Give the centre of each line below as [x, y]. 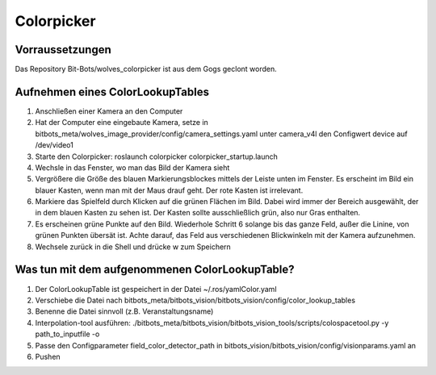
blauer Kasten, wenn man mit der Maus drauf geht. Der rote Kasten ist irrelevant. [169, 190]
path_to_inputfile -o [67, 334]
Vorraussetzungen [63, 50]
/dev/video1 [55, 145]
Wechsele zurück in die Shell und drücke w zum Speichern [133, 247]
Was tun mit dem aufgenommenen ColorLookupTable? [155, 270]
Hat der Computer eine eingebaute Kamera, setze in [122, 123]
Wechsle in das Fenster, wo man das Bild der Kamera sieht [132, 167]
